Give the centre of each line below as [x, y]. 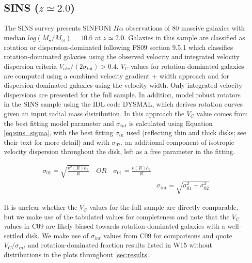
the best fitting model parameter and [59, 123]
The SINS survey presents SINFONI [58, 28]
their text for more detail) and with [57, 142]
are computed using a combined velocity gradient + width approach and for [117, 75]
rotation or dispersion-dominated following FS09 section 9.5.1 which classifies [118, 47]
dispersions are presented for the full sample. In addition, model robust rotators [122, 94]
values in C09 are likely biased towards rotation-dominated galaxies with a [115, 226]
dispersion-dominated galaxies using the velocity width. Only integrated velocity [123, 85]
